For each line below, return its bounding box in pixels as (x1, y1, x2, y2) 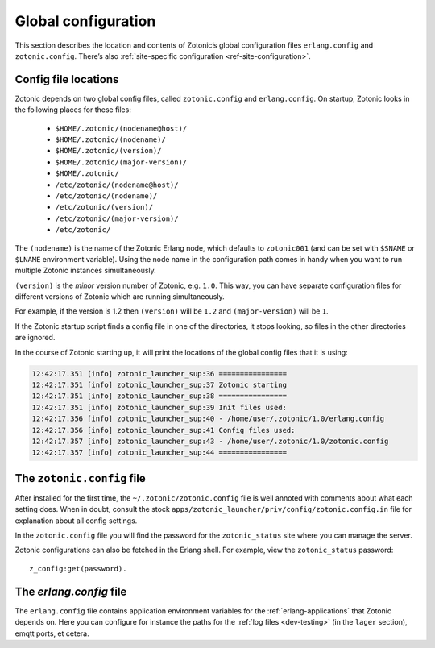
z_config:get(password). (29, 564, 127, 573)
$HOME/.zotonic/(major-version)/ (55, 157, 188, 167)
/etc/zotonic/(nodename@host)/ (55, 180, 179, 189)
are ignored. (14, 333, 56, 343)
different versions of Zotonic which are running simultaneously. (14, 292, 225, 301)
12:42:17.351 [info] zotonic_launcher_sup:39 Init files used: (31, 403, 288, 412)
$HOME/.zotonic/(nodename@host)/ (55, 123, 188, 133)
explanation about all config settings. (14, 516, 138, 525)
